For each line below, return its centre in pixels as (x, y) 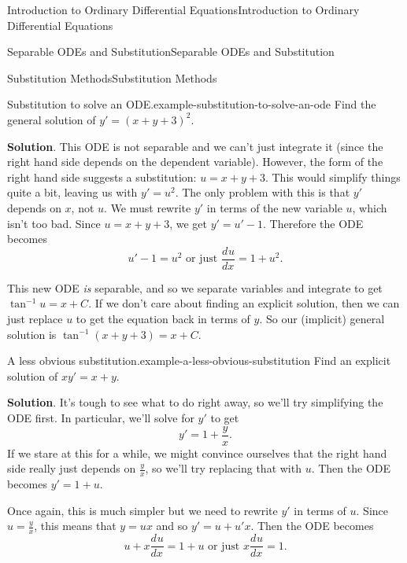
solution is (32, 334)
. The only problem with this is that (263, 192)
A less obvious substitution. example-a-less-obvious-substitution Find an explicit (199, 361)
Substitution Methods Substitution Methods (112, 77)
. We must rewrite (148, 207)
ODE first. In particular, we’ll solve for (101, 417)
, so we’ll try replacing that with (223, 468)
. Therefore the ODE (313, 223)
